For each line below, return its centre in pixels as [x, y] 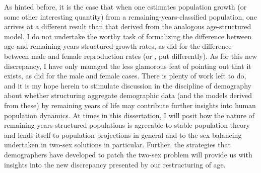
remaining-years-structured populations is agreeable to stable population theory [127, 125]
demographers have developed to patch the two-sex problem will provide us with [128, 154]
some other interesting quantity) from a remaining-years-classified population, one [130, 16]
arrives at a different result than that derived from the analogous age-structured [128, 26]
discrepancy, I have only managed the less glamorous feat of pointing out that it [128, 66]
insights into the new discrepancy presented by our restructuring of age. [115, 164]
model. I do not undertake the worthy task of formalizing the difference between [128, 36]
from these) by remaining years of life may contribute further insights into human [130, 105]
